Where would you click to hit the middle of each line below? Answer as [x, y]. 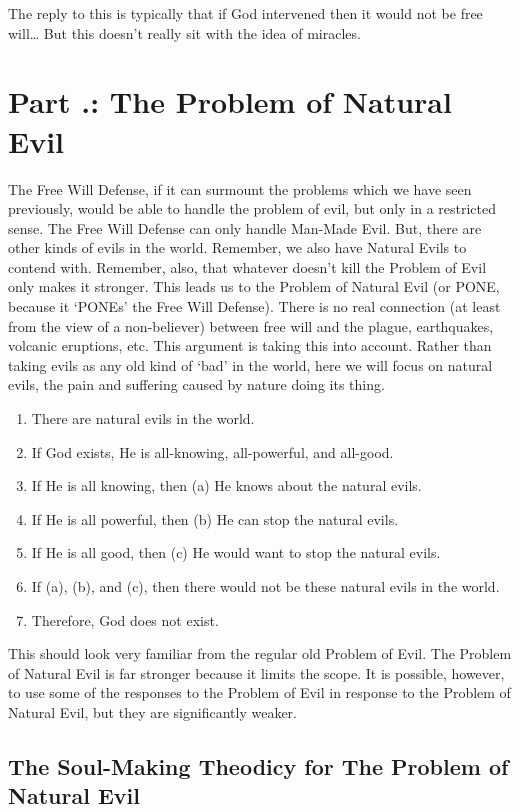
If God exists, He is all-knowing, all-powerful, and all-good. [212, 451]
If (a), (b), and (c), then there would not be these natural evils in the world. [265, 586]
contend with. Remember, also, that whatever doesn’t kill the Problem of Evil [247, 266]
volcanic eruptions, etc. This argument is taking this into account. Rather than [250, 345]
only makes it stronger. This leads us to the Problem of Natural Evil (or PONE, [254, 286]
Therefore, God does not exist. [125, 619]
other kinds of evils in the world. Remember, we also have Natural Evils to [237, 247]
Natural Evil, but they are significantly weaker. [152, 711]
